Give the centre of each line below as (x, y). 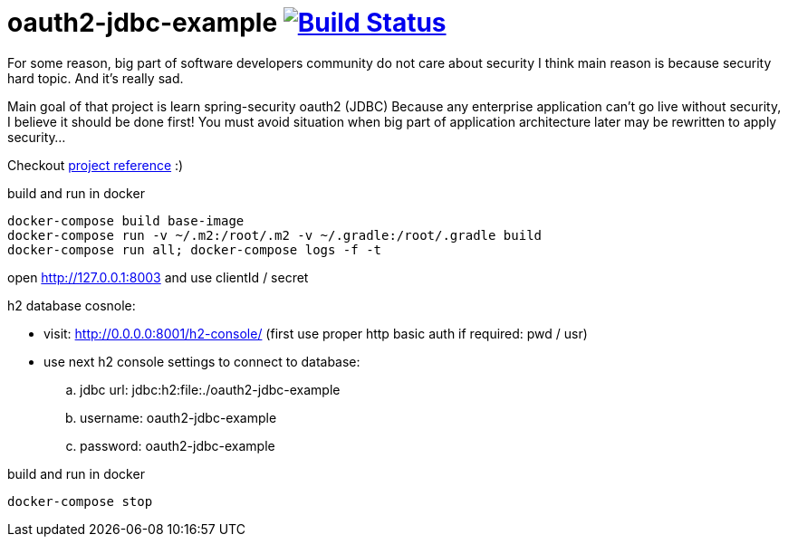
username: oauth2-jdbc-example (178, 417)
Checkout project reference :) (96, 165)
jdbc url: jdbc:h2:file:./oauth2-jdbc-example (210, 389)
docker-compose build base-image (126, 220)
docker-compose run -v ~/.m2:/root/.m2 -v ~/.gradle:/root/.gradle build (275, 235)
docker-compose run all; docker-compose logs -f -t (195, 249)
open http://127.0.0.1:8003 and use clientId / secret (158, 277)
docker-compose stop (80, 501)
